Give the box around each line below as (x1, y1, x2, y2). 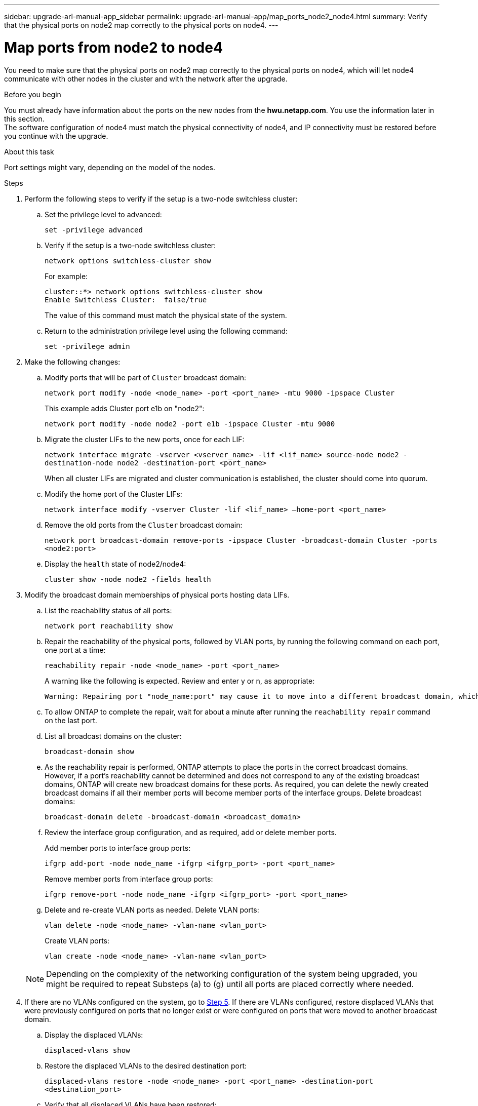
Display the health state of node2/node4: (45, 559, 186, 568)
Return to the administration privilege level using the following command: (45, 326, 288, 335)
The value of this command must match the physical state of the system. (45, 310, 287, 320)
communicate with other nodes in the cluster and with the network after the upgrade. (4, 74, 288, 83)
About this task (4, 147, 54, 156)
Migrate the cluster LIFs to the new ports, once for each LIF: (45, 434, 245, 444)
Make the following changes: (24, 357, 121, 366)
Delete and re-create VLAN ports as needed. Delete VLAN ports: (45, 905, 259, 914)
